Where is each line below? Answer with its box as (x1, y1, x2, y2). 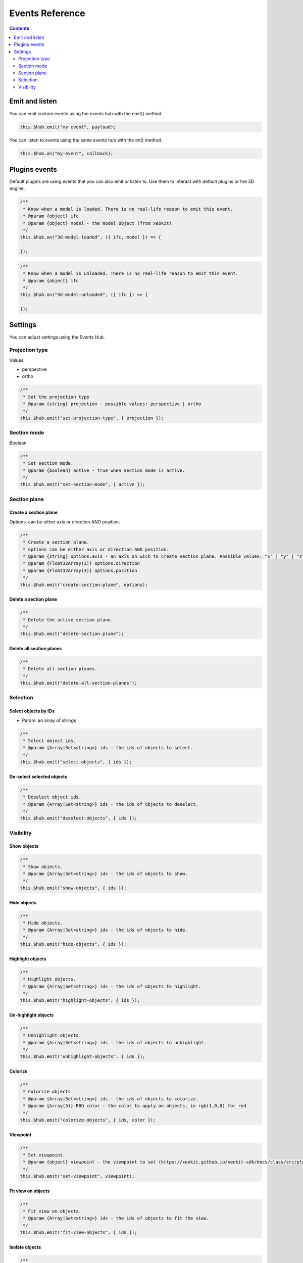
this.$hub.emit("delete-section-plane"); (20, 631, 124, 637)
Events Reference (9, 8, 85, 19)
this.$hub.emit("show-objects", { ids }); (20, 885, 127, 891)
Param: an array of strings (22, 717, 76, 723)
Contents (9, 25, 30, 31)
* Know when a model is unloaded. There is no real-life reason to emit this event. (23, 271, 238, 276)
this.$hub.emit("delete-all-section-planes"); (20, 680, 137, 686)
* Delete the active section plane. (23, 617, 114, 622)
